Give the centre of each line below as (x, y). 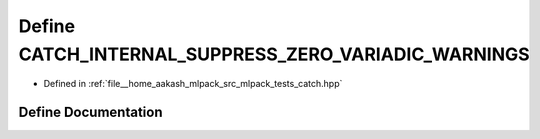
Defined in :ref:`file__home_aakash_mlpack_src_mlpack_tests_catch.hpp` (193, 84)
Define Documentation (90, 112)
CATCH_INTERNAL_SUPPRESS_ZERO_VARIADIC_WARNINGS (274, 54)
